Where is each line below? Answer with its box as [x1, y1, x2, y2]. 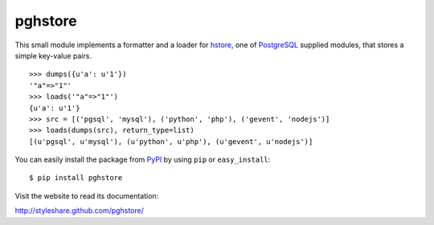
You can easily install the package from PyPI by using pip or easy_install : [14, 155, 271, 164]
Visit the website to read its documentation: [14, 191, 159, 200]
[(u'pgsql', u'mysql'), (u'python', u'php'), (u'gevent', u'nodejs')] [29, 137, 313, 146]
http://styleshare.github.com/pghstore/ [14, 206, 144, 215]
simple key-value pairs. [14, 50, 92, 60]
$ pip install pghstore [29, 173, 123, 183]
